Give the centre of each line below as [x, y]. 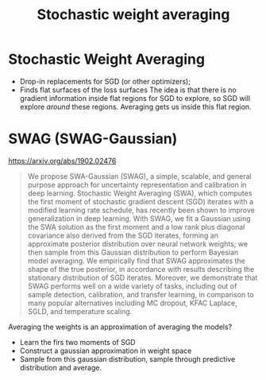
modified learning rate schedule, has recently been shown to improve [141, 210]
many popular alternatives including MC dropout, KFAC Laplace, [133, 303]
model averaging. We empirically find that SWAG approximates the [137, 261]
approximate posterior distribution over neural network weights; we [138, 243]
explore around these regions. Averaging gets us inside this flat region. [135, 107]
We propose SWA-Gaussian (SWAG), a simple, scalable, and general [139, 176]
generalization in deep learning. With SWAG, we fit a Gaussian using [139, 218]
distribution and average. [60, 367]
